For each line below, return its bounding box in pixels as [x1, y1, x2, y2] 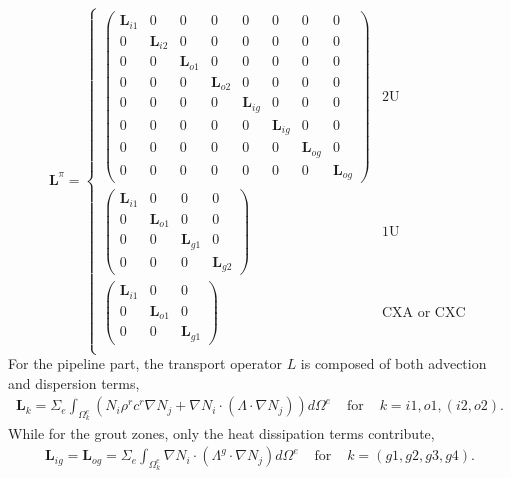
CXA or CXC [381, 305, 466, 320]
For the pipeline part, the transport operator [8, 353, 282, 374]
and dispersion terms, [8, 372, 140, 393]
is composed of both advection [300, 353, 487, 374]
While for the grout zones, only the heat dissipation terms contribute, [8, 422, 435, 443]
